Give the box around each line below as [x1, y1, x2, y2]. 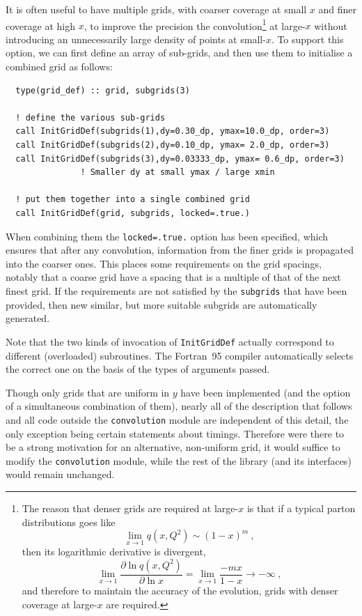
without [314, 18, 347, 33]
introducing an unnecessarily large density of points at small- [6, 31, 266, 46]
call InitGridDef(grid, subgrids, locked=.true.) [15, 208, 250, 218]
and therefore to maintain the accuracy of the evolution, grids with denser [22, 583, 338, 597]
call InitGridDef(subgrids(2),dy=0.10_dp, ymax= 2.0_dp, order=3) [15, 140, 330, 150]
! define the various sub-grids [15, 112, 166, 123]
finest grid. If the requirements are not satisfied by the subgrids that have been [6, 284, 347, 298]
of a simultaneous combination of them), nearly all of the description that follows [6, 399, 352, 413]
